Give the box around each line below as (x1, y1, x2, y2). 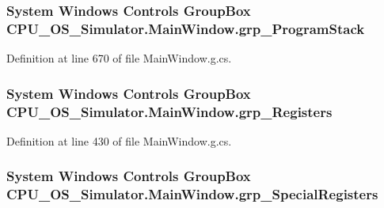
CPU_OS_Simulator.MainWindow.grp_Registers (6, 101, 333, 121)
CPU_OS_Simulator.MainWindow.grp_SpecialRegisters (6, 184, 378, 204)
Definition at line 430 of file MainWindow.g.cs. (6, 132, 232, 149)
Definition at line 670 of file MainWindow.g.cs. (6, 50, 232, 66)
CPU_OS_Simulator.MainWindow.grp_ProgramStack (6, 18, 365, 38)
